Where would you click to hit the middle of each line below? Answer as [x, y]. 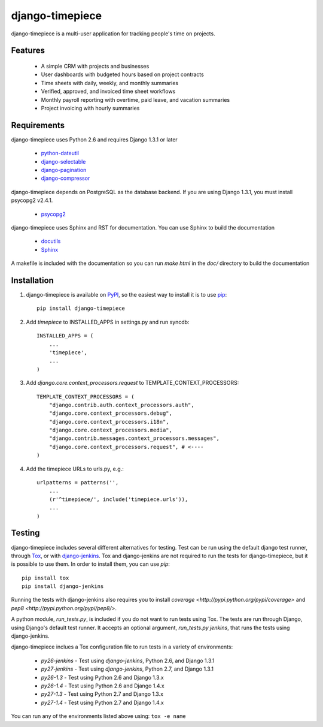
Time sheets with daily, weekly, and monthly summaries [110, 83]
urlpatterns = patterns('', [78, 483]
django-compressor [65, 178]
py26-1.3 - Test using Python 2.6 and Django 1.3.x [102, 677]
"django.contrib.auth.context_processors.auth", [121, 405]
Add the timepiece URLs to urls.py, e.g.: [75, 469]
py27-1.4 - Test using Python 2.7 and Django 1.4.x [102, 702]
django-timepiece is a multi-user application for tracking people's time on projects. [113, 34]
